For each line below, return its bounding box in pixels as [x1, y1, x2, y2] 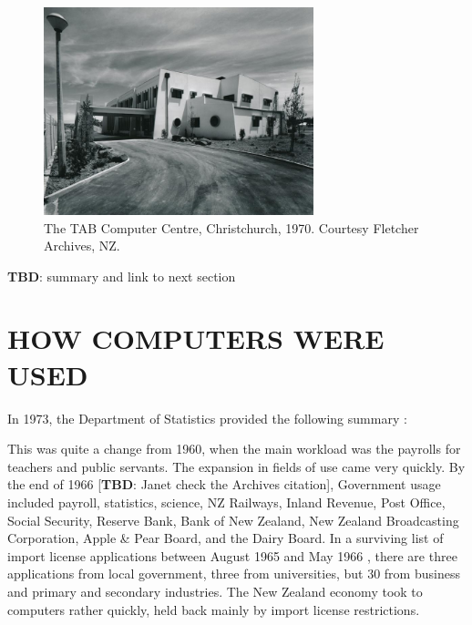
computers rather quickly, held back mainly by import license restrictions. [7, 599, 420, 619]
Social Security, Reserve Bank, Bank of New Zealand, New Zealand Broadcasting [7, 510, 459, 529]
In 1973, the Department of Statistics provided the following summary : [7, 408, 407, 427]
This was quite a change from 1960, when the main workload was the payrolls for [7, 439, 461, 458]
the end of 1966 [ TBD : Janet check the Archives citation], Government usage [7, 475, 441, 494]
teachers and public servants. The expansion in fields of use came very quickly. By [7, 456, 466, 476]
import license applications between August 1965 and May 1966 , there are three [7, 546, 457, 565]
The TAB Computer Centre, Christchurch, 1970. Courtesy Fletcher [44, 218, 419, 237]
